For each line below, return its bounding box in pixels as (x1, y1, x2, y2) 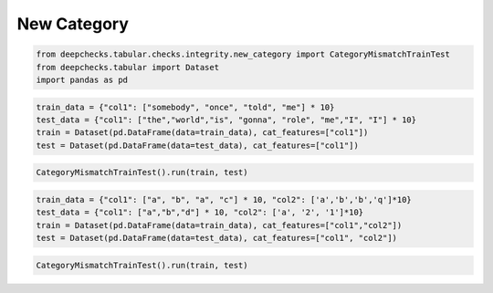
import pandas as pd (36, 74, 128, 85)
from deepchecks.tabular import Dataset (36, 62, 219, 72)
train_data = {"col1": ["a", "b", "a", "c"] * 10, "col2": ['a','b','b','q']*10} (36, 194, 413, 204)
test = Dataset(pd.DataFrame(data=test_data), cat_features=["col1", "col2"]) (36, 233, 397, 243)
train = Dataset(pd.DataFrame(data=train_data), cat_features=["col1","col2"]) (36, 220, 403, 230)
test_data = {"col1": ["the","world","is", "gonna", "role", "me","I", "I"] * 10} (36, 114, 417, 125)
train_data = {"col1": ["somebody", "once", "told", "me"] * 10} (36, 101, 335, 112)
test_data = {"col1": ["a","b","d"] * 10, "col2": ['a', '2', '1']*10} (36, 207, 364, 218)
